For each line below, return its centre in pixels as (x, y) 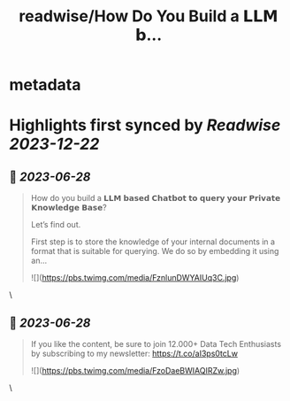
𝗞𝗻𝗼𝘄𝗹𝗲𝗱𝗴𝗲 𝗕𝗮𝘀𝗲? (69, 208)
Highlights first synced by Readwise (145, 125)
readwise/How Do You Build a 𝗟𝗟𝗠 (149, 16)
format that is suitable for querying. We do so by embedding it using (155, 251)
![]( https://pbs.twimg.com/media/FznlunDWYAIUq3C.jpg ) (135, 278)
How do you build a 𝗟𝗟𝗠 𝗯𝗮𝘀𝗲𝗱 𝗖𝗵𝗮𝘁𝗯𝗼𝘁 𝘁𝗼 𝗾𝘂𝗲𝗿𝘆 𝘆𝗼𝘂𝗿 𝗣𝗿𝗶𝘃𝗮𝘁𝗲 (156, 198)
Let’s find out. (56, 225)
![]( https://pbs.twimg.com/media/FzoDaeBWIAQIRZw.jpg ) (135, 370)
